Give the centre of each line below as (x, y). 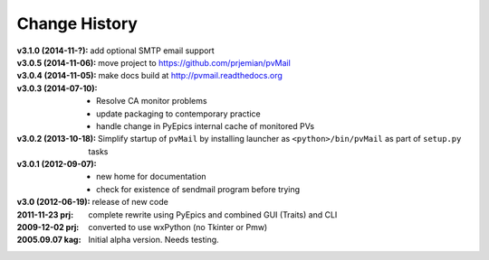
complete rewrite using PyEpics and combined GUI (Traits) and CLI (213, 214)
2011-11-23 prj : (45, 214)
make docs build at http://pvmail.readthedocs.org (190, 76)
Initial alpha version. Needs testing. (153, 240)
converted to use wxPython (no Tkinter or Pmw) (178, 227)
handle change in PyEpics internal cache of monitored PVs (206, 125)
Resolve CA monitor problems (152, 101)
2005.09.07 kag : (49, 240)
